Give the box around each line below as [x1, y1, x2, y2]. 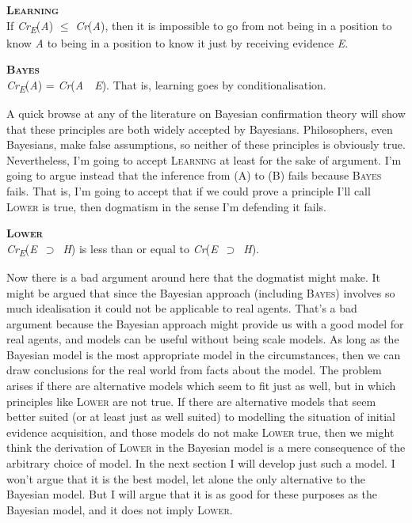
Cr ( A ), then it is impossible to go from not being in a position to [75, 17, 392, 33]
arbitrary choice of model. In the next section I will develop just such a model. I [6, 455, 395, 472]
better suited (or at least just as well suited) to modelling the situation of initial [6, 408, 395, 425]
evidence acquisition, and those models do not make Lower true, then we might [6, 423, 395, 440]
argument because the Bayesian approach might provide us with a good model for [6, 315, 404, 332]
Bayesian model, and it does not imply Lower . [6, 501, 233, 517]
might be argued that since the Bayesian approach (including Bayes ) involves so [6, 284, 395, 301]
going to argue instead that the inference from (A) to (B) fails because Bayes [6, 167, 382, 184]
